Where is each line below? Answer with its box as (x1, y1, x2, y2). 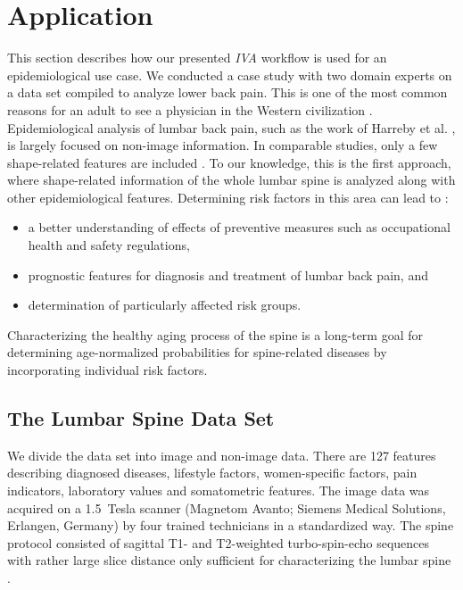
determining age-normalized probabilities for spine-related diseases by (7, 343, 387, 361)
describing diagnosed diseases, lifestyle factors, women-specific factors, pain (7, 463, 418, 482)
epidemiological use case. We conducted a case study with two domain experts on (7, 65, 452, 84)
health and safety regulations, (28, 236, 190, 254)
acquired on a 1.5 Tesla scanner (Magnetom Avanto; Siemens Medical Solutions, (7, 498, 446, 517)
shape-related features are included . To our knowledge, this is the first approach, (7, 153, 451, 171)
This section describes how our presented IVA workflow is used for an (7, 48, 387, 67)
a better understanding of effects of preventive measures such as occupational (28, 218, 451, 237)
